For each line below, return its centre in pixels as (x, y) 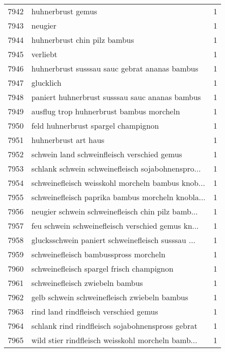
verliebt (44, 54)
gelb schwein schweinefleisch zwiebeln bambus (110, 297)
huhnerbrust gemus (64, 11)
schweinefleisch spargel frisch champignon (102, 268)
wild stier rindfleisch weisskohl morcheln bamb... (114, 340)
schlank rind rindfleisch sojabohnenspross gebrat (114, 326)
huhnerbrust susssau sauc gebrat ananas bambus (115, 68)
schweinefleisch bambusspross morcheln (98, 254)
